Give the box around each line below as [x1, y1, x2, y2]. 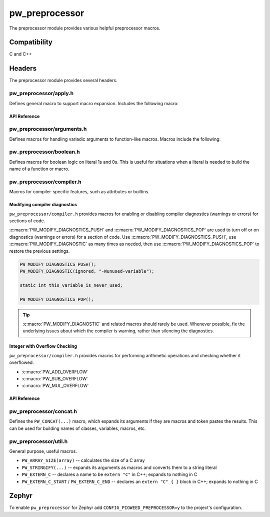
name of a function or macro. [9, 166, 69, 172]
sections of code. [9, 218, 45, 224]
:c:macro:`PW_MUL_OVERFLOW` [21, 383, 89, 389]
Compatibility [9, 38, 52, 47]
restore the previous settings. [9, 248, 70, 254]
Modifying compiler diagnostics [9, 202, 77, 208]
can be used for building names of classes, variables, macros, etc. [9, 425, 146, 431]
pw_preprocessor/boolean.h [9, 148, 80, 155]
